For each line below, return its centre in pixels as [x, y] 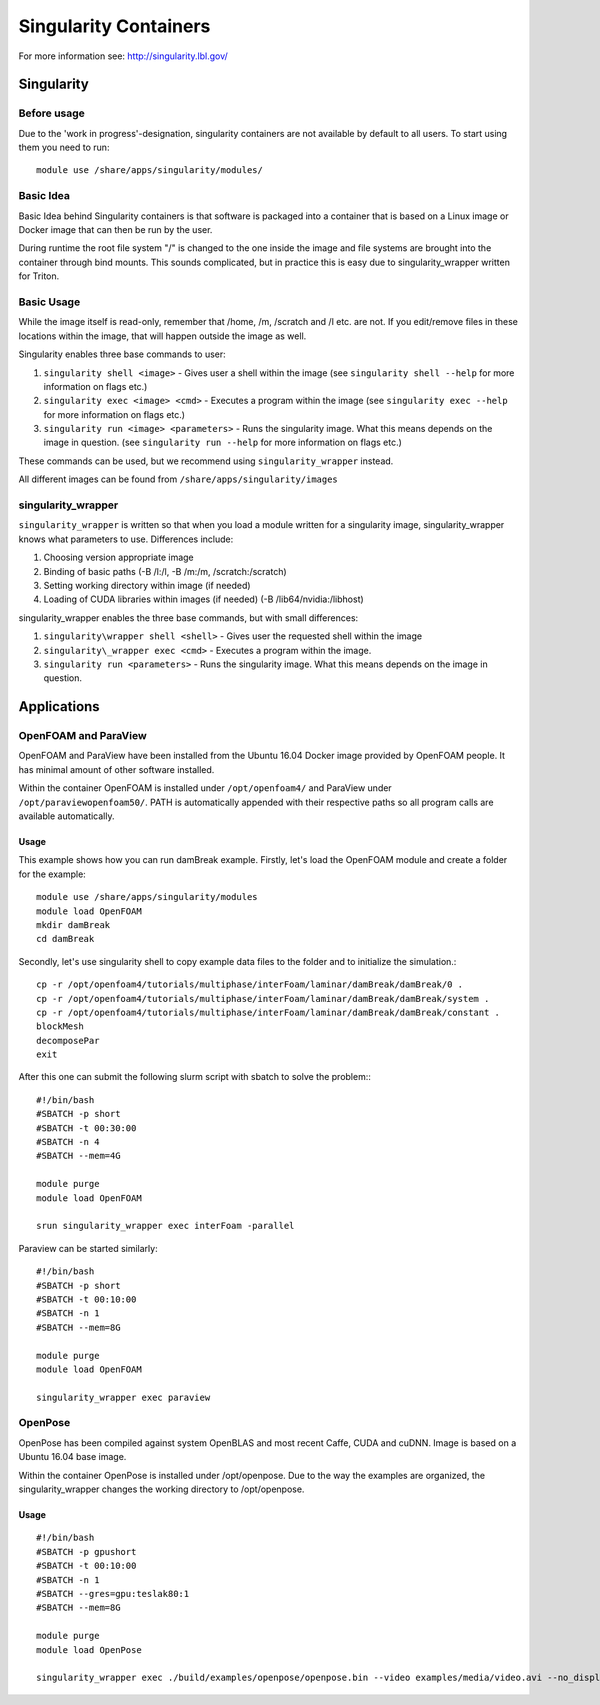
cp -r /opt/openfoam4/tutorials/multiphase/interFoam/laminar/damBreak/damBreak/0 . [250, 984]
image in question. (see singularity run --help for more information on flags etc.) [222, 442]
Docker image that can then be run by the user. [115, 230]
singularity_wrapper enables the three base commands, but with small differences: [188, 617]
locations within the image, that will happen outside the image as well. [162, 336]
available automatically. [66, 816]
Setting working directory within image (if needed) [147, 585]
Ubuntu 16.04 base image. [72, 1457]
